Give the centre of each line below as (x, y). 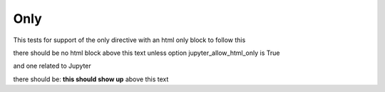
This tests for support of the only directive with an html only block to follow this (129, 40)
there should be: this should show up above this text (91, 79)
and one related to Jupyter (52, 66)
